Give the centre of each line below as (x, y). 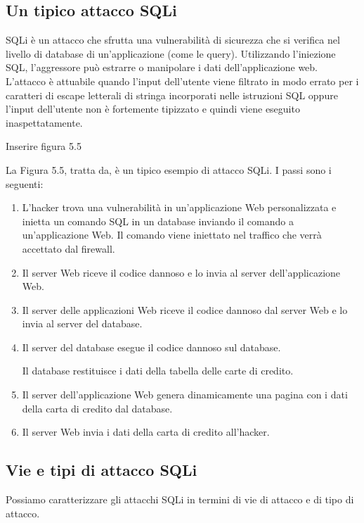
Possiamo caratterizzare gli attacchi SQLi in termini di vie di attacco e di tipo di (180, 499)
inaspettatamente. (44, 122)
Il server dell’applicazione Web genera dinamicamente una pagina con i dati (185, 395)
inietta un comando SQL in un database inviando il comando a (158, 221)
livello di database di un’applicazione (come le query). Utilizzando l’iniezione (171, 53)
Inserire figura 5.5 (44, 146)
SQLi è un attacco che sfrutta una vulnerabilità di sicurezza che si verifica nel (173, 40)
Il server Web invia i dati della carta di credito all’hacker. (146, 432)
